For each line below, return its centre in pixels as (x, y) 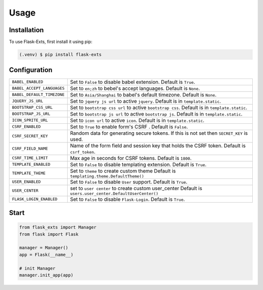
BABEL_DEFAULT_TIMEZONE (38, 95)
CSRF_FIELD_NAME (30, 149)
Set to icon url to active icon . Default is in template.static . (137, 120)
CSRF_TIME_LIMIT (30, 158)
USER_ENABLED (26, 182)
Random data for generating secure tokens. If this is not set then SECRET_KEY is (159, 133)
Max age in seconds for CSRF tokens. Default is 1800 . (131, 158)
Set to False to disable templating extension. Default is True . (138, 164)
